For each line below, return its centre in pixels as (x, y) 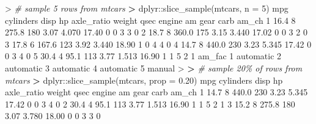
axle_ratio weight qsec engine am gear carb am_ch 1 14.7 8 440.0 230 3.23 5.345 (156, 92)
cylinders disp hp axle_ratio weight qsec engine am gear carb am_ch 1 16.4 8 (150, 20)
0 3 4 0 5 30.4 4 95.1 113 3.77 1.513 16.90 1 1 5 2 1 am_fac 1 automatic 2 (143, 56)
